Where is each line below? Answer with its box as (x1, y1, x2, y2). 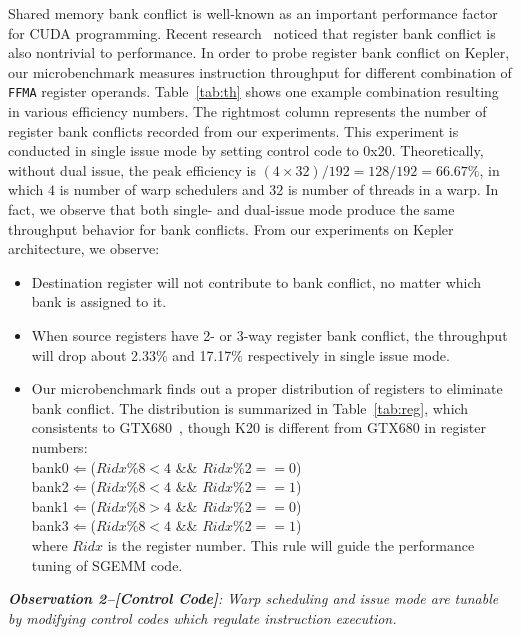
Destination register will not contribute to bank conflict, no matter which (31, 271, 482, 292)
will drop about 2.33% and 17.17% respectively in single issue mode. (31, 344, 450, 365)
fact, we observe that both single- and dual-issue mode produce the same (8, 199, 455, 219)
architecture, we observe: (8, 238, 160, 259)
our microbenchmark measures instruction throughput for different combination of (8, 61, 512, 82)
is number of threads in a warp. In (287, 179, 499, 200)
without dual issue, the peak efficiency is (8, 159, 256, 180)
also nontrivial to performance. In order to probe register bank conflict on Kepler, (8, 42, 510, 63)
